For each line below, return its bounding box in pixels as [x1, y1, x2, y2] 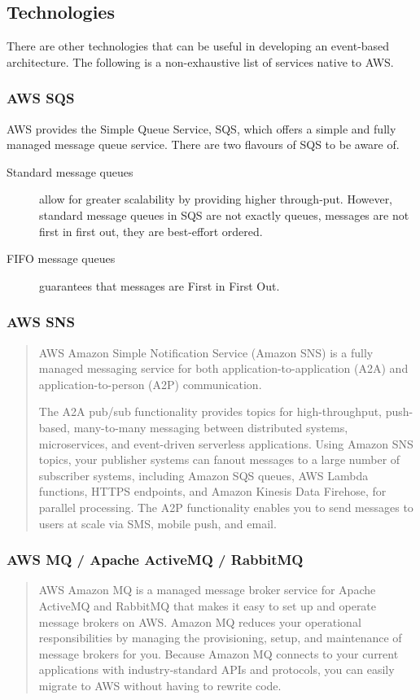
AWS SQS [7, 88, 75, 108]
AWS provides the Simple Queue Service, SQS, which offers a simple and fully [7, 120, 396, 137]
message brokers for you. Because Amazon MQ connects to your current [38, 645, 399, 662]
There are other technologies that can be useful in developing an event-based [7, 37, 390, 55]
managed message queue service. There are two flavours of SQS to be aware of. [7, 136, 400, 153]
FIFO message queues [7, 250, 116, 267]
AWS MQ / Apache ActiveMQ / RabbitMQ [7, 549, 304, 570]
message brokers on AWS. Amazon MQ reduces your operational [38, 613, 361, 630]
